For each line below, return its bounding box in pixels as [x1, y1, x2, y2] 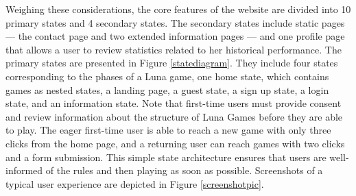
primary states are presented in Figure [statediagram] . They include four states [5, 56, 338, 70]
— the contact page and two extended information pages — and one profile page [5, 29, 345, 43]
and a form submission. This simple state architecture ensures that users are [5, 149, 327, 164]
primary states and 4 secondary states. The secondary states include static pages [5, 15, 345, 29]
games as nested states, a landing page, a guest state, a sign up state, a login [5, 82, 329, 97]
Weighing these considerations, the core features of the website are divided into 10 [5, 2, 351, 16]
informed [5, 163, 43, 177]
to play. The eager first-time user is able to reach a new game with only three [5, 123, 331, 137]
